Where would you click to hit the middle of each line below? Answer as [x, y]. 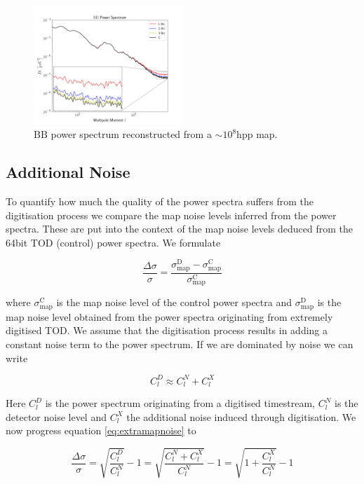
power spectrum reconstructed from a [131, 134]
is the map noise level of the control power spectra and [174, 302]
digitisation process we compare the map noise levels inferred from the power [171, 215]
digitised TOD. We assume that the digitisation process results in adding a [167, 330]
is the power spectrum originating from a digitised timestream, [180, 403]
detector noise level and [56, 416]
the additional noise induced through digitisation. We [241, 416]
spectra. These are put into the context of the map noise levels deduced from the [180, 229]
